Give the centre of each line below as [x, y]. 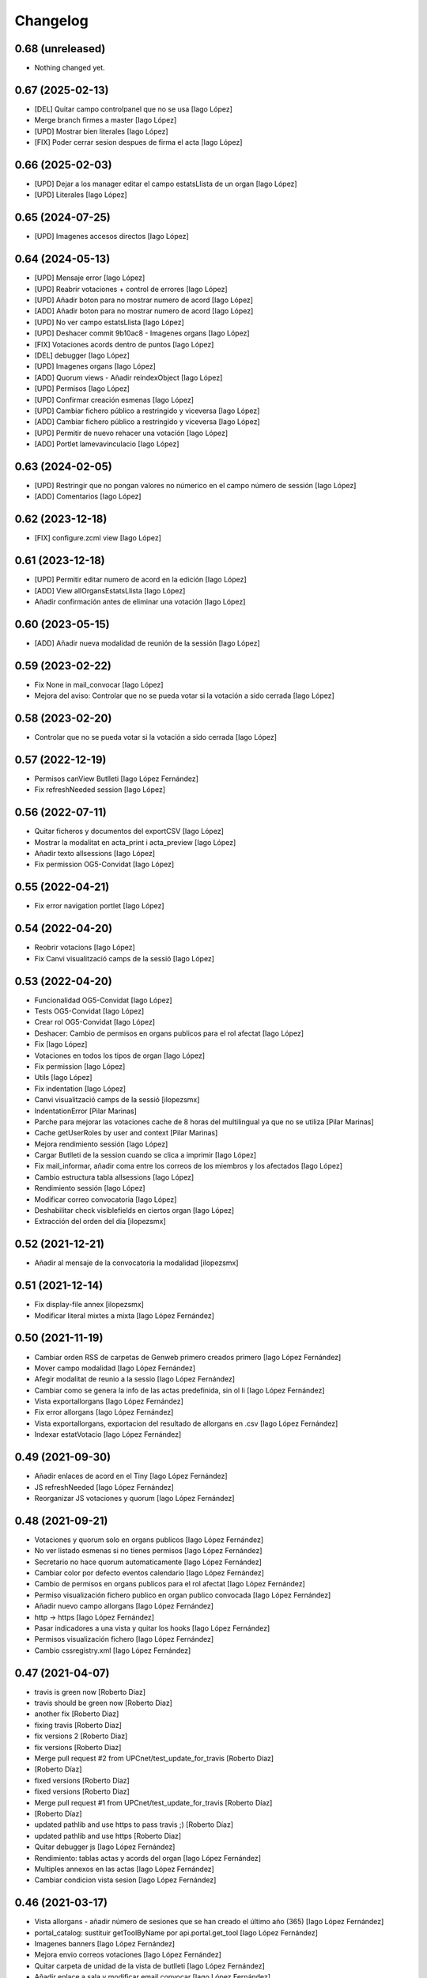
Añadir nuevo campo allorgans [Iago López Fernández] [124, 1606]
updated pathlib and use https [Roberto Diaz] [108, 1836]
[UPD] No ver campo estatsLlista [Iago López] [110, 322]
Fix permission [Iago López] [80, 1066]
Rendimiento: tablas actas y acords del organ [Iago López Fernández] [147, 1858]
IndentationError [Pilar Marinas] [86, 1111]
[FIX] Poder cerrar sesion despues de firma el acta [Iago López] [138, 142]
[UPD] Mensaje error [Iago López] [90, 278]
